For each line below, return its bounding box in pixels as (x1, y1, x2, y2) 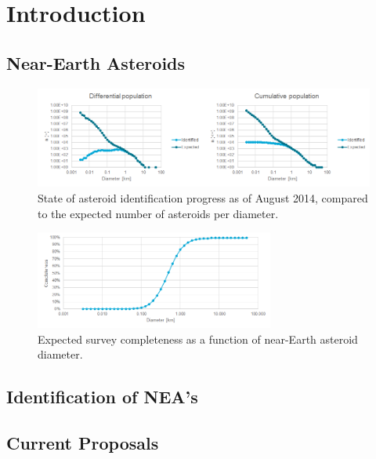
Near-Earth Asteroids (6, 50, 186, 75)
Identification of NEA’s (6, 384, 198, 409)
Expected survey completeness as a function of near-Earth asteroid (38, 330, 358, 347)
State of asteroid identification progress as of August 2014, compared (38, 190, 368, 206)
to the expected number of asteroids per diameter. (38, 205, 279, 221)
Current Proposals (6, 431, 159, 455)
